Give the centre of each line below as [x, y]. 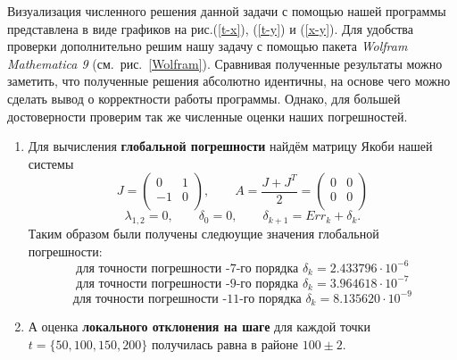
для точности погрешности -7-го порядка [187, 268]
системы [51, 163]
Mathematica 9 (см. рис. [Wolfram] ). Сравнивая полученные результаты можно [225, 63]
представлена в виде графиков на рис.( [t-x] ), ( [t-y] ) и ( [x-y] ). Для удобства [211, 28]
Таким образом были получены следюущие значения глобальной [204, 234]
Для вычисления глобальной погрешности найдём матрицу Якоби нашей [230, 146]
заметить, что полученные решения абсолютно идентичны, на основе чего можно [229, 81]
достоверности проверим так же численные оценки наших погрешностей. [208, 116]
